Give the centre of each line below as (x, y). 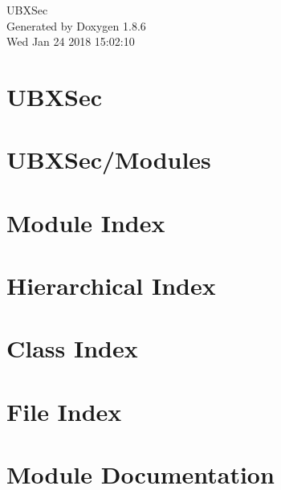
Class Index (72, 348)
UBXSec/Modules (109, 159)
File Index (64, 411)
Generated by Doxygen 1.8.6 (76, 25)
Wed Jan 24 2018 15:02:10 (71, 41)
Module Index (86, 222)
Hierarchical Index (111, 286)
